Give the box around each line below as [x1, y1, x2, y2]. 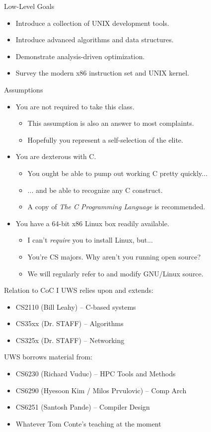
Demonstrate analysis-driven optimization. [15, 51, 145, 61]
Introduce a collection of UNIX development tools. [15, 17, 169, 28]
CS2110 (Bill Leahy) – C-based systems [15, 301, 136, 312]
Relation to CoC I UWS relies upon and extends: [4, 285, 154, 295]
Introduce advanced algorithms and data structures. [15, 34, 174, 45]
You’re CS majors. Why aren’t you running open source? [27, 251, 201, 261]
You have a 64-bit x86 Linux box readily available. [15, 218, 169, 228]
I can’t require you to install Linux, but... [27, 235, 153, 245]
